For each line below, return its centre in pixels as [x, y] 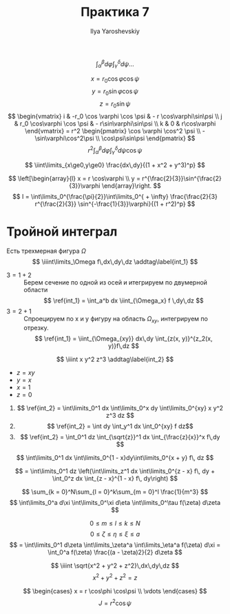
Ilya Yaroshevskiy [115, 31]
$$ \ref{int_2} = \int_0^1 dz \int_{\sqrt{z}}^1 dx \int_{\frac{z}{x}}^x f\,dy [120, 436]
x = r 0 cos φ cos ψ [115, 80]
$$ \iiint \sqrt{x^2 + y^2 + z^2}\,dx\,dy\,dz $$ [115, 565]
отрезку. [36, 327]
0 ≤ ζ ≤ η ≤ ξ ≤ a [115, 534]
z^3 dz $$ [120, 415]
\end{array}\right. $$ [131, 186]
